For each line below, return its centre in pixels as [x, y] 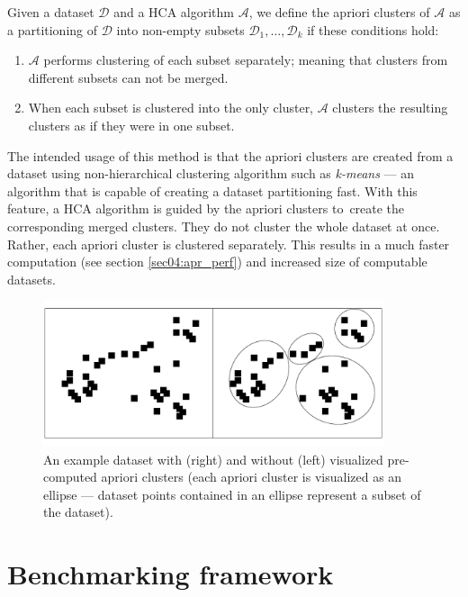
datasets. [31, 279]
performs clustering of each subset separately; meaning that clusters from [246, 60]
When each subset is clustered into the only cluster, [171, 108]
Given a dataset [51, 12]
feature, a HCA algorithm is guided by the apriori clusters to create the [206, 208]
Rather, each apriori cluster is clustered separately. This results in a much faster [229, 244]
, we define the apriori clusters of [339, 12]
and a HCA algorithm [174, 12]
